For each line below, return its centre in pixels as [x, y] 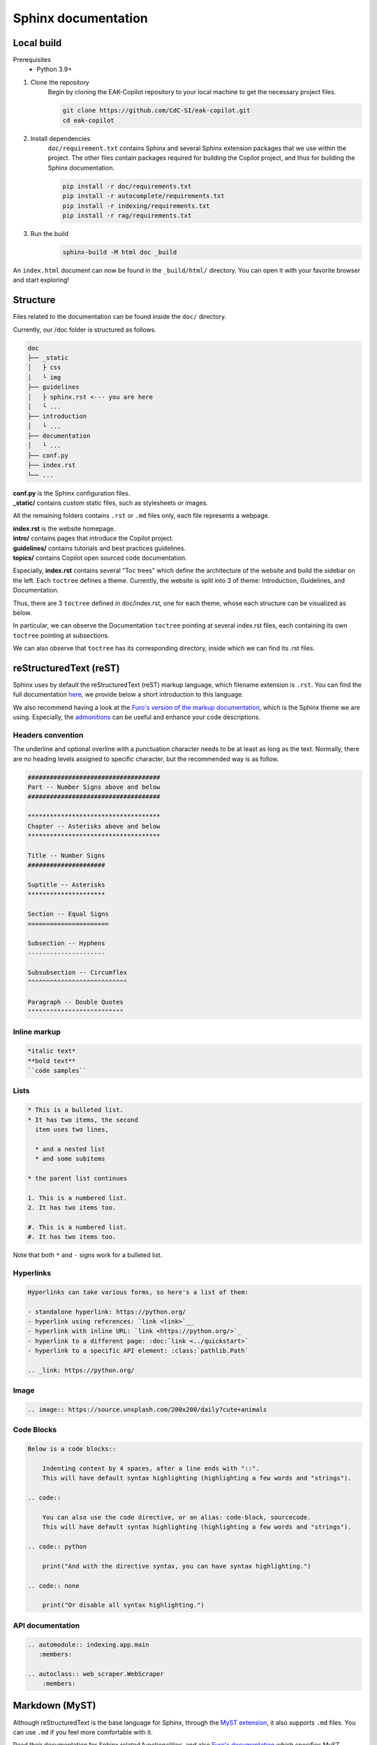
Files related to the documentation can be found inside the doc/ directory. [120, 317]
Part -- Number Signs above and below [94, 787]
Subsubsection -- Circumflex [77, 973]
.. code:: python [57, 1547]
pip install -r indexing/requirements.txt [136, 206]
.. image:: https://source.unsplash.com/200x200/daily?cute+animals [147, 1409]
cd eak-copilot [88, 120]
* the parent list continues [77, 1178]
